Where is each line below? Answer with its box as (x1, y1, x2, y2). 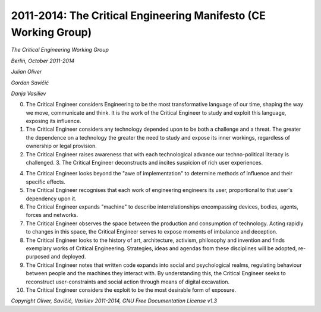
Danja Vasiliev (11, 90, 46, 97)
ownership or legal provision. (26, 143, 97, 150)
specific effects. (26, 178, 65, 185)
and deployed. (51, 253, 86, 260)
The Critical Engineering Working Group (11, 46, 109, 53)
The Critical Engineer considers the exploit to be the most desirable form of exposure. (26, 286, 237, 294)
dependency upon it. (26, 195, 77, 202)
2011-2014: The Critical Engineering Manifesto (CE (11, 9, 266, 22)
